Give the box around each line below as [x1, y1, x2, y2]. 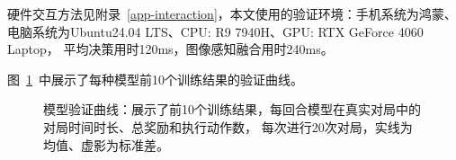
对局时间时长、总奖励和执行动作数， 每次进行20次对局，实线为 [43, 117, 413, 136]
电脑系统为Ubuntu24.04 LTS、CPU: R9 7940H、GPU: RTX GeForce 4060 [7, 22, 424, 40]
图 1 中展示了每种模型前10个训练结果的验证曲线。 [7, 69, 303, 88]
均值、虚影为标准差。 [43, 135, 169, 154]
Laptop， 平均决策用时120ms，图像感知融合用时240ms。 [7, 40, 334, 58]
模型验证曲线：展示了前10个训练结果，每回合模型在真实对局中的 [43, 100, 421, 119]
